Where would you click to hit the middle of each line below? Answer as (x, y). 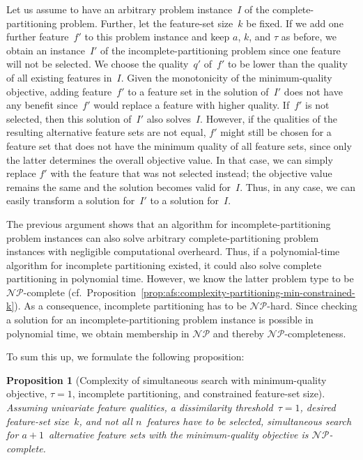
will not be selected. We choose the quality (98, 64)
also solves (169, 118)
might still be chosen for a (276, 132)
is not (317, 105)
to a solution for (185, 200)
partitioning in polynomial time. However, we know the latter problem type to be (180, 278)
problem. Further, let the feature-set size (147, 23)
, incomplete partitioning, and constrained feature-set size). (199, 393)
